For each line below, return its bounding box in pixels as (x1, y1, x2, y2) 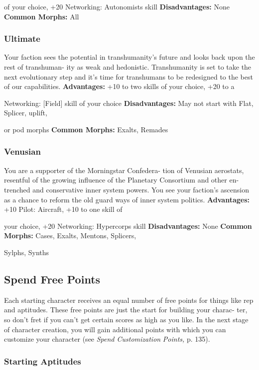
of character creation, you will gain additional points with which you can (4, 324, 226, 334)
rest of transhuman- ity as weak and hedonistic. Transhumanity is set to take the (4, 62, 252, 72)
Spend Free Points (4, 271, 101, 286)
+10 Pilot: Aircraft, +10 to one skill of (4, 204, 123, 214)
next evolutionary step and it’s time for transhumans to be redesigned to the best (4, 71, 253, 82)
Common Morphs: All (4, 11, 79, 21)
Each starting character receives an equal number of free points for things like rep (4, 294, 254, 305)
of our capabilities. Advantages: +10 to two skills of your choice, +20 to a (4, 81, 235, 92)
